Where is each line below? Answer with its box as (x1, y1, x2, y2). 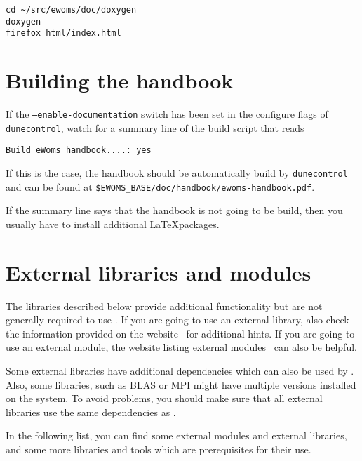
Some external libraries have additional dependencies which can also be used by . (6, 363, 354, 378)
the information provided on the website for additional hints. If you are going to (6, 326, 355, 340)
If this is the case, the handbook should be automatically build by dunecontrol (6, 166, 348, 180)
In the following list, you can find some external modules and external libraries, (6, 428, 347, 443)
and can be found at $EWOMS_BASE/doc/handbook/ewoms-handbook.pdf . (6, 179, 315, 194)
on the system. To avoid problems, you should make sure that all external (6, 391, 323, 406)
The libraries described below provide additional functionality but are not (6, 298, 323, 313)
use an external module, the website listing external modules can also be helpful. (6, 340, 357, 354)
